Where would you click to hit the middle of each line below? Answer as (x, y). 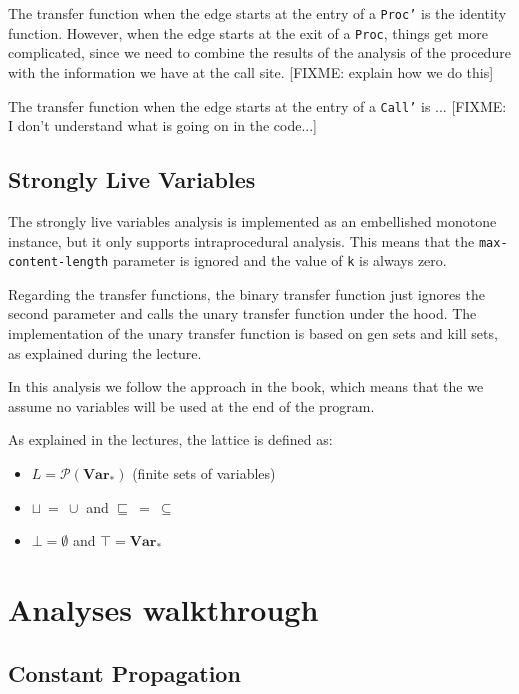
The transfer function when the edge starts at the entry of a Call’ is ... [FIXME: (257, 105)
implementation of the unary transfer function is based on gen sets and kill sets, (253, 333)
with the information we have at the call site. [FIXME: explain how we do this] (251, 71)
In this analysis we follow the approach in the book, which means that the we (246, 386)
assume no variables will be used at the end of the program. (191, 405)
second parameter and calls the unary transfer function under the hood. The (242, 313)
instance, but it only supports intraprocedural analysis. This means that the (241, 240)
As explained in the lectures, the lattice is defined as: (170, 439)
